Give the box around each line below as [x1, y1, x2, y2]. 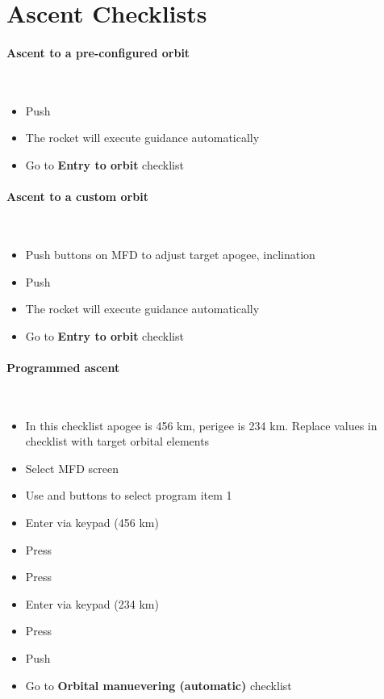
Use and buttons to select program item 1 [25, 487, 232, 504]
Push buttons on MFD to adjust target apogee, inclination [25, 245, 315, 262]
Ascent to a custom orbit [6, 188, 148, 205]
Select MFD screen [25, 459, 119, 476]
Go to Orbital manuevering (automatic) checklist [25, 676, 292, 693]
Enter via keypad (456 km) [25, 514, 159, 531]
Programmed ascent [6, 358, 120, 375]
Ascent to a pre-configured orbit [6, 44, 190, 61]
